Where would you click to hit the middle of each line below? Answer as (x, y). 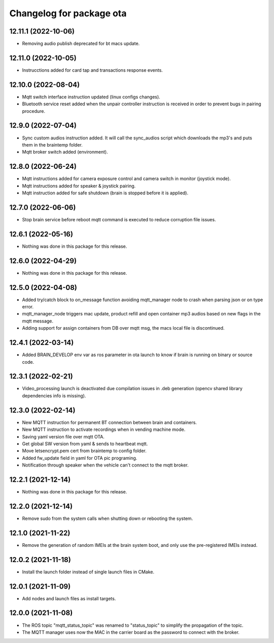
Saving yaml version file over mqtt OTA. (63, 436)
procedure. (34, 111)
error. (28, 307)
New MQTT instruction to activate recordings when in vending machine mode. (104, 429)
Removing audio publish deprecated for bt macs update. (81, 44)
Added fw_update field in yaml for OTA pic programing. (80, 458)
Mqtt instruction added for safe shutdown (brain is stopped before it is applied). (105, 193)
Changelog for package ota (68, 13)
